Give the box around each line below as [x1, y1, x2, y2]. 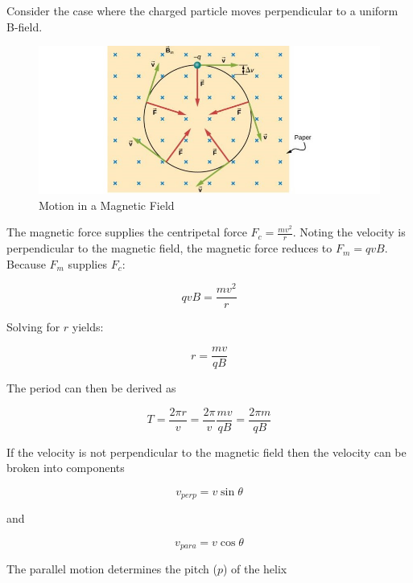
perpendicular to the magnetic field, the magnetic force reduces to [6, 240, 332, 257]
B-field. [6, 18, 43, 35]
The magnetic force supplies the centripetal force [6, 224, 247, 240]
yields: [72, 318, 104, 335]
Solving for [6, 318, 60, 335]
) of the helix [222, 560, 287, 577]
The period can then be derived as [6, 380, 176, 396]
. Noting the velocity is [292, 224, 406, 240]
